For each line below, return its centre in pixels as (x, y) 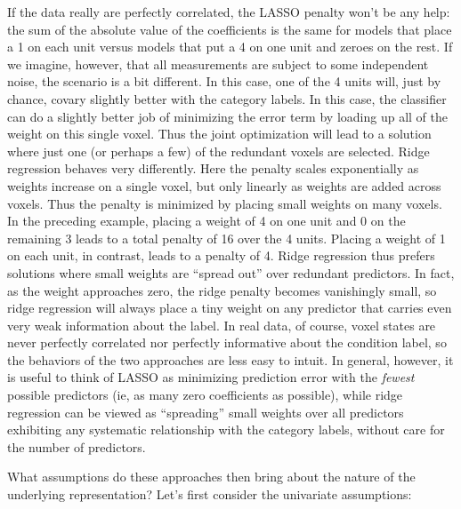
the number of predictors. (77, 446)
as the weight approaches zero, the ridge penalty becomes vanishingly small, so (222, 290)
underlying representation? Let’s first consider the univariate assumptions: (210, 494)
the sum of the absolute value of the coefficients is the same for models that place (230, 29)
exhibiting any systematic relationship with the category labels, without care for (226, 429)
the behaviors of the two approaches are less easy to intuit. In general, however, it (230, 359)
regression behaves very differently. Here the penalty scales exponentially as (213, 168)
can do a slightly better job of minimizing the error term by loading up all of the (227, 116)
